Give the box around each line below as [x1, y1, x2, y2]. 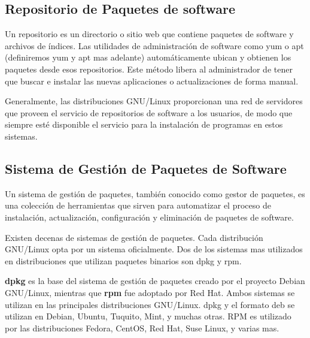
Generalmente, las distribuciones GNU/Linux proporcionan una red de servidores [5, 95, 303, 107]
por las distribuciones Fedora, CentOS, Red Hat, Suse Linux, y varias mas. [5, 321, 279, 334]
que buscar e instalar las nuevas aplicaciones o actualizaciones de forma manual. [5, 74, 299, 87]
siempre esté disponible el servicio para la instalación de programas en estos [5, 118, 283, 131]
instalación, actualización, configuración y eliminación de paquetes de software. [5, 210, 294, 223]
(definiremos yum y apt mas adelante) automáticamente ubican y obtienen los [5, 51, 291, 64]
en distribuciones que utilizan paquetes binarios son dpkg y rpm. [5, 254, 242, 267]
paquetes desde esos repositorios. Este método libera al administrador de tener [5, 62, 293, 75]
